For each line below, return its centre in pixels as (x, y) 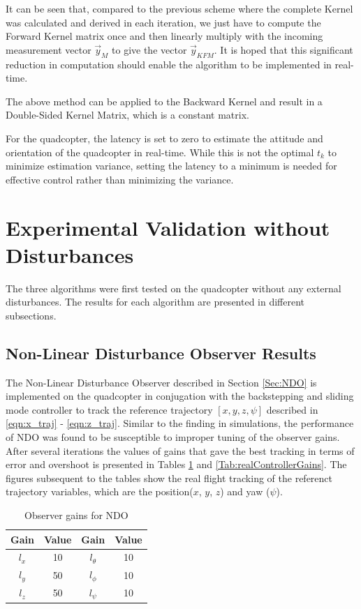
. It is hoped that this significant (283, 49)
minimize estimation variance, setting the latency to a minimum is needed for (171, 166)
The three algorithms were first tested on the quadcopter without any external (174, 288)
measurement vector (49, 49)
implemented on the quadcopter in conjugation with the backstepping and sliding (180, 396)
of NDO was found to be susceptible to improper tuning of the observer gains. (173, 437)
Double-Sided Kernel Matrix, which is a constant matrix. (127, 115)
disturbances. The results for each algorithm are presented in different (155, 302)
